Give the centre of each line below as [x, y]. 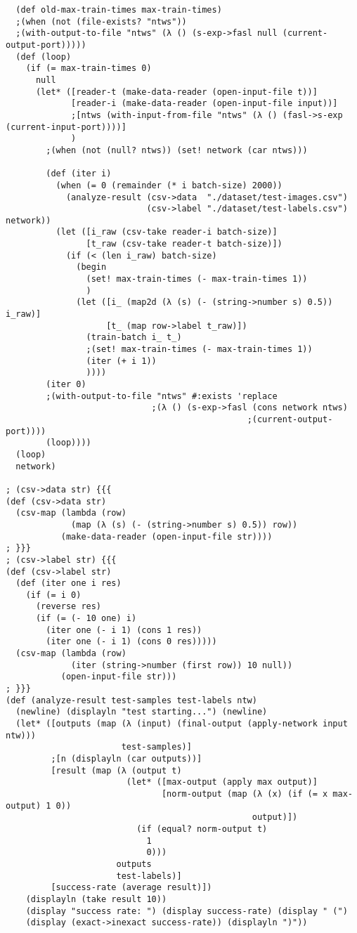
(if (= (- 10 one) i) [86, 619]
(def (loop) [44, 57]
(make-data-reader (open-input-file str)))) [167, 536]
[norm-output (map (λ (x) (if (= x [245, 794]
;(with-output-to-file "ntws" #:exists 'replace [162, 396]
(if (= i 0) [53, 595]
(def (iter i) [79, 174]
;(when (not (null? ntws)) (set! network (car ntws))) [177, 150]
